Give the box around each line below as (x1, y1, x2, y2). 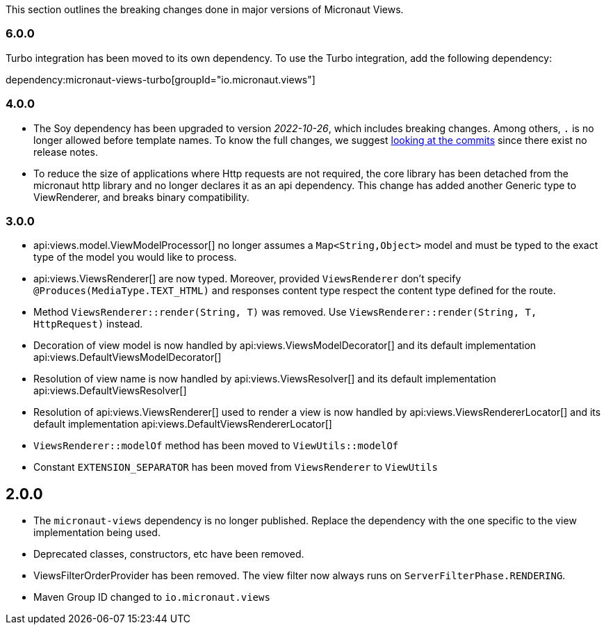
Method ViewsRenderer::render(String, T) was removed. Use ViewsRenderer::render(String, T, (33, 306, 537, 318)
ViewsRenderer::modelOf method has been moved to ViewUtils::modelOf (33, 439, 399, 452)
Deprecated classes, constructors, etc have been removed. (33, 548, 304, 560)
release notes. (33, 145, 98, 158)
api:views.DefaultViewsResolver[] (33, 385, 187, 397)
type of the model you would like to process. (33, 251, 237, 264)
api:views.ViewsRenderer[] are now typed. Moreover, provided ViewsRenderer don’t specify (33, 273, 461, 285)
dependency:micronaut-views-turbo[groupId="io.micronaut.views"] (6, 73, 316, 86)
